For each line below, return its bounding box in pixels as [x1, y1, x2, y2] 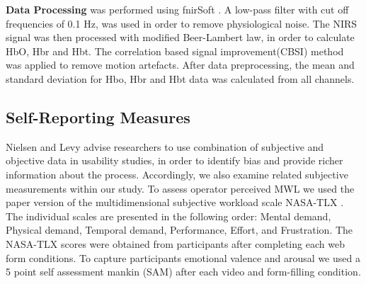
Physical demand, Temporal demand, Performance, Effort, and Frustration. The [6, 222, 353, 237]
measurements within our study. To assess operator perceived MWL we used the [6, 181, 355, 195]
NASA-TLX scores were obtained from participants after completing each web [6, 236, 345, 251]
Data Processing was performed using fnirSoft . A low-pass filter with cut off [6, 2, 349, 16]
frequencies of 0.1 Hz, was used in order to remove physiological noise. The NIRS [6, 16, 358, 30]
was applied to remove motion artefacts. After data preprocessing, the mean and [6, 57, 355, 72]
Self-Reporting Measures [6, 106, 190, 127]
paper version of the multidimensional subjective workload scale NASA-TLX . [6, 195, 344, 210]
